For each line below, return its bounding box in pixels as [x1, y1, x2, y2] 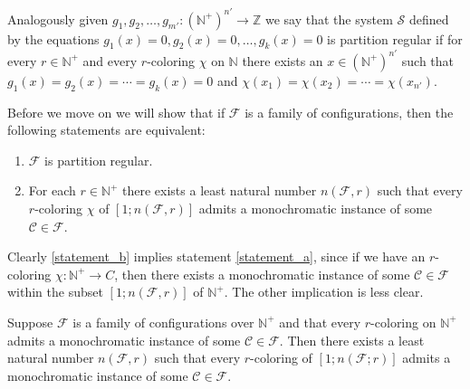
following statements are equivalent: [7, 120, 206, 139]
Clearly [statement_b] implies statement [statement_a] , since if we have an [7, 247, 426, 266]
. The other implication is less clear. [224, 282, 424, 301]
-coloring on [370, 312, 436, 331]
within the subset [7, 282, 103, 301]
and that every [279, 312, 361, 331]
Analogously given [7, 9, 109, 28]
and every [82, 51, 138, 70]
